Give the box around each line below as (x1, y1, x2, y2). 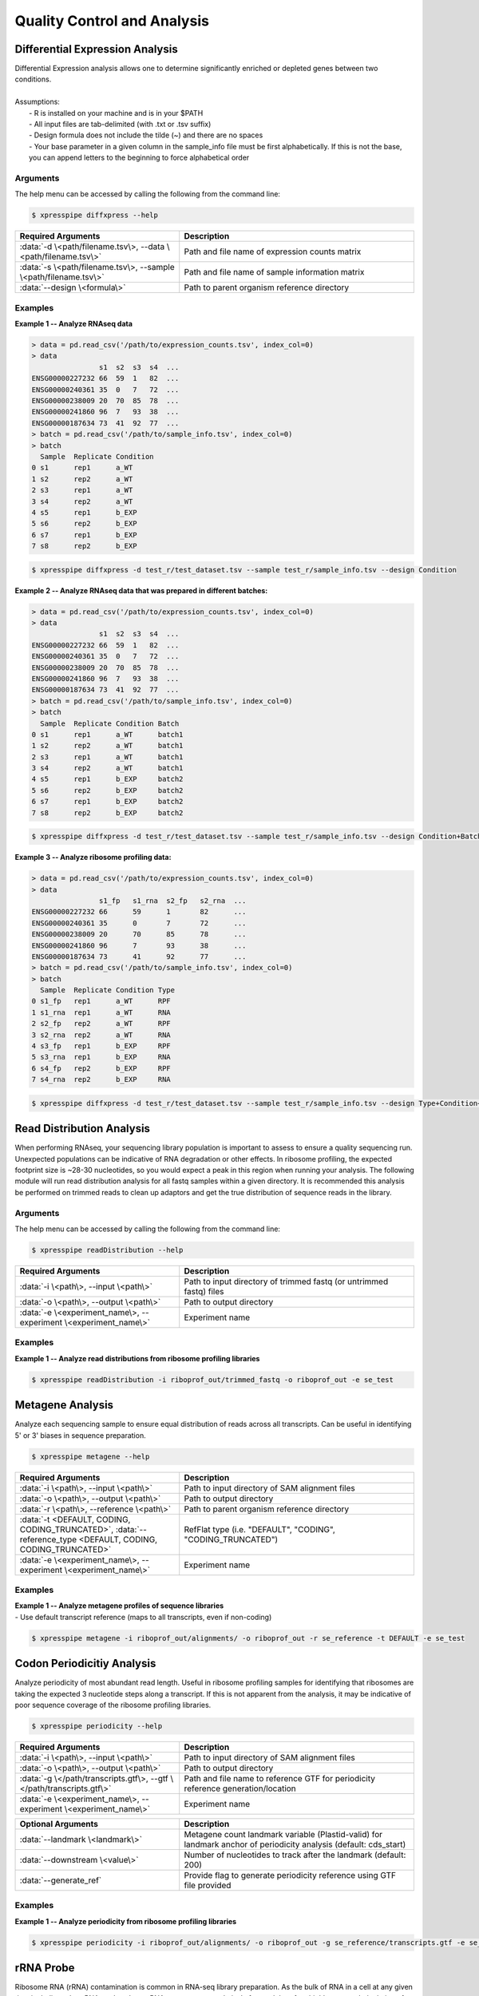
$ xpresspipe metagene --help (31, 1451, 150, 1461)
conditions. (14, 74, 52, 84)
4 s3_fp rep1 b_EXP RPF (31, 1042, 171, 1051)
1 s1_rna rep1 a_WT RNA (31, 1008, 171, 1017)
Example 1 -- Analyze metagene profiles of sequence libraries (14, 1601, 224, 1610)
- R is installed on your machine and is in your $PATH (29, 108, 204, 117)
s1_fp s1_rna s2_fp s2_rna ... (98, 896, 247, 905)
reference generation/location (184, 1783, 297, 1794)
